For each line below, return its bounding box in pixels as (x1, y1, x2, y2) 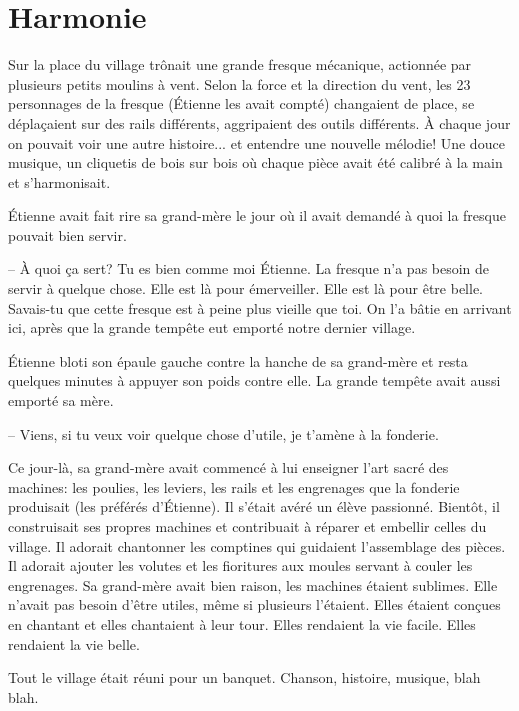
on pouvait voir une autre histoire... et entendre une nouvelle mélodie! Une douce (8, 132, 505, 153)
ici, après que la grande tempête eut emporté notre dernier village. (8, 317, 416, 338)
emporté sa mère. (8, 390, 114, 411)
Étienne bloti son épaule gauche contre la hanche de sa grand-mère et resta (8, 350, 468, 371)
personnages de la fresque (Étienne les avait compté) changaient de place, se (8, 93, 475, 114)
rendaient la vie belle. (8, 633, 140, 654)
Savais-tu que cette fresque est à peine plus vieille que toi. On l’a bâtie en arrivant (8, 297, 512, 318)
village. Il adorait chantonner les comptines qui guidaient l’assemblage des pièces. (8, 535, 506, 556)
